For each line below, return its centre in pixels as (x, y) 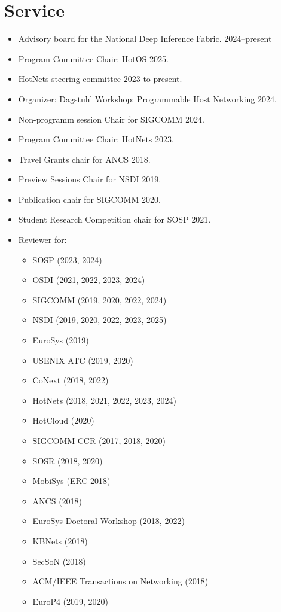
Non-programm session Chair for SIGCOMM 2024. (112, 119)
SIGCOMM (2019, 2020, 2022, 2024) (100, 299)
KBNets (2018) (60, 541)
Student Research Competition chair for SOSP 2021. (114, 219)
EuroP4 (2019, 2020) (71, 601)
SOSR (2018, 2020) (68, 460)
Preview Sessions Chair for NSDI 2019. (90, 179)
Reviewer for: (42, 240)
